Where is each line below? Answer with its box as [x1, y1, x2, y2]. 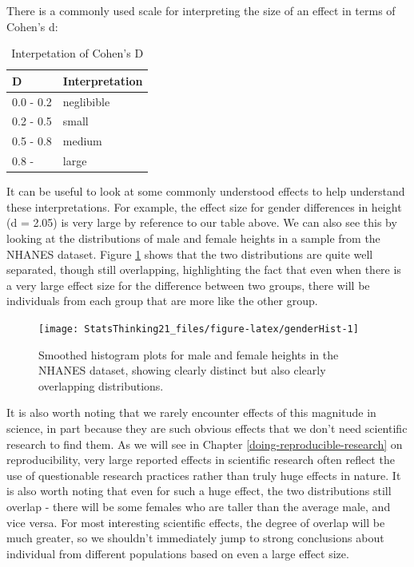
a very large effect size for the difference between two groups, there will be [6, 276, 370, 293]
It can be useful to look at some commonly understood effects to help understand [6, 183, 405, 200]
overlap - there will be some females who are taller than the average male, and [6, 498, 391, 514]
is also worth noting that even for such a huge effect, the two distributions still [6, 482, 392, 499]
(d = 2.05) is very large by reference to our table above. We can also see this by [6, 214, 397, 231]
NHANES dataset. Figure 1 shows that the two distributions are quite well [6, 245, 373, 262]
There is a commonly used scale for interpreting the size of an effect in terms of [6, 2, 396, 18]
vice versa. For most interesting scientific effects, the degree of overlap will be [6, 513, 385, 530]
